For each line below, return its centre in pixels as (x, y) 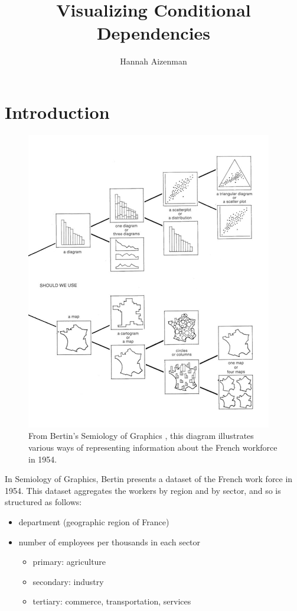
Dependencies (154, 33)
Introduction (57, 111)
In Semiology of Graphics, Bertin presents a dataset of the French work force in (149, 479)
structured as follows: (43, 502)
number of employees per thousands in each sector (110, 542)
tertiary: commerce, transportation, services (112, 601)
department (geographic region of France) (94, 522)
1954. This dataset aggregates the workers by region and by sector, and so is (143, 490)
